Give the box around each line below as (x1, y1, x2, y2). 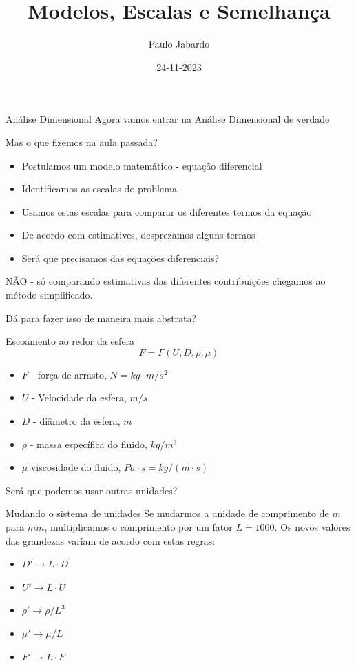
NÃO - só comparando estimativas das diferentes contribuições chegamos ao (6, 274, 326, 288)
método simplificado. (6, 287, 93, 302)
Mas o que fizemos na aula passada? (6, 134, 158, 149)
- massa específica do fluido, (30, 436, 147, 451)
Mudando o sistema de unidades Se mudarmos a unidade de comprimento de (6, 506, 329, 521)
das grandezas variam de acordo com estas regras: (6, 533, 216, 547)
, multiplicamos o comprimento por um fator (44, 520, 233, 534)
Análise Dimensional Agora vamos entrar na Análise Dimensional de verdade (6, 112, 330, 126)
